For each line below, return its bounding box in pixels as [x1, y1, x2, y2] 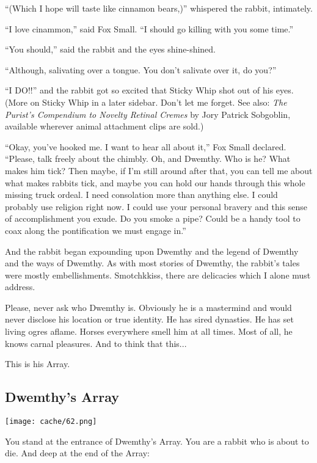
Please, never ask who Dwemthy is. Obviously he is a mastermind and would [5, 301, 292, 313]
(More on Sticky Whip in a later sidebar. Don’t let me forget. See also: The [5, 95, 287, 108]
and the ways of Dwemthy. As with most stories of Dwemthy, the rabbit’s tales [5, 257, 300, 269]
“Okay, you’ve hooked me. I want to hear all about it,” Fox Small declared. [5, 140, 286, 153]
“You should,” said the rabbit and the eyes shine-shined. [5, 43, 216, 56]
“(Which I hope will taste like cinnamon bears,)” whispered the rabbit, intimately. [5, 2, 313, 14]
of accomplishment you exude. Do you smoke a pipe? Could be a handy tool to [5, 212, 301, 225]
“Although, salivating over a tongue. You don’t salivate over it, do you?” [5, 63, 277, 76]
